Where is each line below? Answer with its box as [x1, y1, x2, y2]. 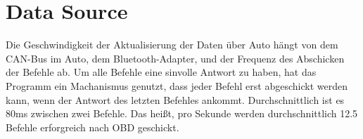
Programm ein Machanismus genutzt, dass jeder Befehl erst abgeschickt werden [6, 78, 348, 93]
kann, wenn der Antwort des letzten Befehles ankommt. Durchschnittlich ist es [6, 92, 345, 107]
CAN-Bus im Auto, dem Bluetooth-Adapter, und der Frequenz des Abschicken [6, 51, 345, 65]
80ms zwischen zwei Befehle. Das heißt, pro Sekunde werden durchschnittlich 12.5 [6, 106, 358, 121]
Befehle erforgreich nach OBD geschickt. [6, 119, 179, 134]
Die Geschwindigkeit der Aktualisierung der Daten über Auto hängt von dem [6, 37, 338, 52]
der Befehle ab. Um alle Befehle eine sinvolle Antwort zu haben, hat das [6, 65, 317, 79]
